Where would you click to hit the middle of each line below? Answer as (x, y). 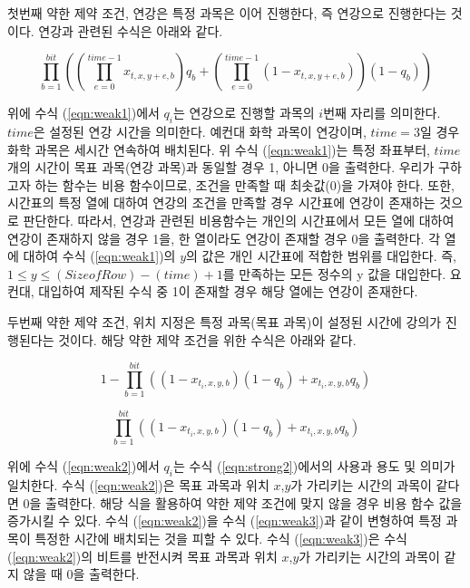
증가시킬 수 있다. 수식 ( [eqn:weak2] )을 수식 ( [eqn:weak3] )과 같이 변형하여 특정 (225, 521)
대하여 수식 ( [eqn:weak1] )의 (99, 256)
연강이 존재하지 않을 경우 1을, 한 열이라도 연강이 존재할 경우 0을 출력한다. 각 (224, 238)
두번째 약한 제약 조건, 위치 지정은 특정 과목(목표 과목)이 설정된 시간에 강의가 (225, 321)
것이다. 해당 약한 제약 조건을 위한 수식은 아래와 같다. (207, 339)
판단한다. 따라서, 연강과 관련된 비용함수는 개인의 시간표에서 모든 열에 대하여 (239, 220)
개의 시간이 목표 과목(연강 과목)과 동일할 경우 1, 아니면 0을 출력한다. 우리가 (221, 167)
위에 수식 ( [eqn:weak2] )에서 (83, 466)
